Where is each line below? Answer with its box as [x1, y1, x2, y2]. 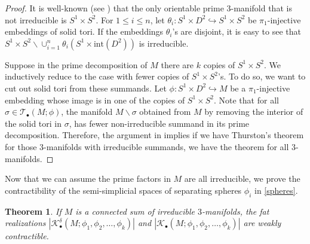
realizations [5, 216, 46, 229]
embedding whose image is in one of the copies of [5, 93, 185, 106]
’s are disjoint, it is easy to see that [172, 25, 301, 38]
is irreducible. [139, 36, 189, 49]
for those [5, 140, 37, 152]
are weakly [243, 216, 281, 229]
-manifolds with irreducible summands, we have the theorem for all [44, 140, 289, 152]
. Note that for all [213, 93, 279, 106]
